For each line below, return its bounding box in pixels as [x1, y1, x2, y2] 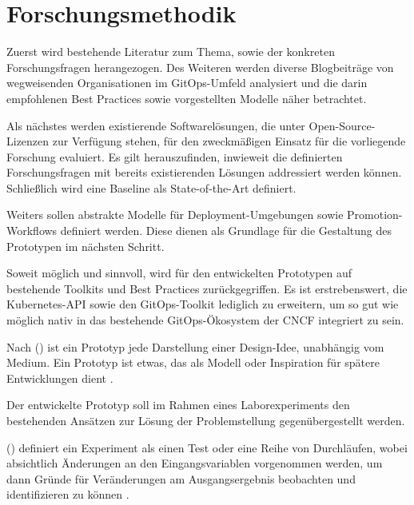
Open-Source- [309, 117, 376, 133]
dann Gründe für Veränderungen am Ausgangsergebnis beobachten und [6, 470, 356, 487]
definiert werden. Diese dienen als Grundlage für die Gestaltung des [60, 222, 392, 239]
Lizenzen [6, 133, 50, 149]
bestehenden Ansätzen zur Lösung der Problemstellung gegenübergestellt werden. [6, 412, 405, 428]
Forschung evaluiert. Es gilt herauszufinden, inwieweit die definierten [6, 148, 343, 165]
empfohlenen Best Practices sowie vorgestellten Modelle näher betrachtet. [6, 89, 367, 106]
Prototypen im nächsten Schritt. [6, 237, 165, 254]
